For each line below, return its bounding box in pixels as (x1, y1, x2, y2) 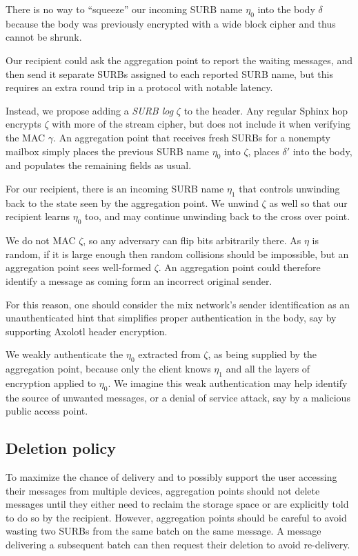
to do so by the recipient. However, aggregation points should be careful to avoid (6, 510, 347, 524)
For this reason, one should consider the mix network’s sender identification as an (6, 297, 350, 311)
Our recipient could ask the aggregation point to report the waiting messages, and (6, 52, 352, 67)
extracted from (138, 347, 201, 361)
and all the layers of (226, 361, 310, 376)
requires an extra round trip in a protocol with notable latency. (6, 80, 273, 95)
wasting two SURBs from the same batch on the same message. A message (6, 524, 321, 538)
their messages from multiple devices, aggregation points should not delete (6, 483, 320, 497)
